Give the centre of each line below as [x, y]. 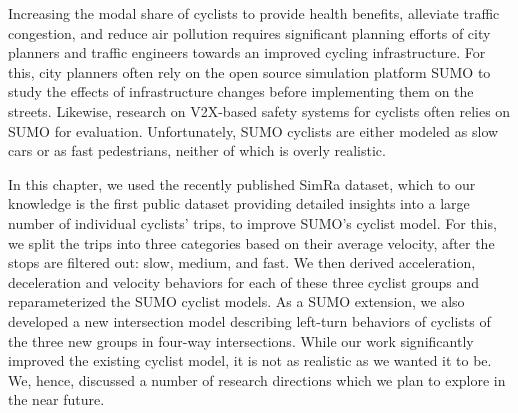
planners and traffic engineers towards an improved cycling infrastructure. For [247, 52]
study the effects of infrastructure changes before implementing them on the [241, 91]
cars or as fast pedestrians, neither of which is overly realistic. [197, 150]
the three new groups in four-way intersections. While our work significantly [241, 340]
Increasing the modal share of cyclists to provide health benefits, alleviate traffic [254, 13]
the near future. [56, 399]
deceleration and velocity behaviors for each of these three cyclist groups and [244, 281]
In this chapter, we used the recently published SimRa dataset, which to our [242, 183]
